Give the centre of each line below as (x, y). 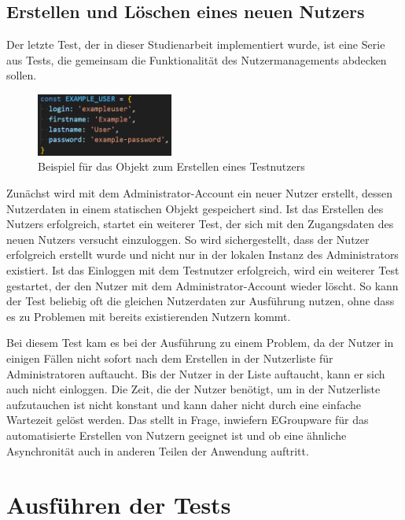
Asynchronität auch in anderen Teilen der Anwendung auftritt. (158, 450)
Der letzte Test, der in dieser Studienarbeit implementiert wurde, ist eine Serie (196, 44)
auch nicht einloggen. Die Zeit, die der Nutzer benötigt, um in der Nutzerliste (193, 389)
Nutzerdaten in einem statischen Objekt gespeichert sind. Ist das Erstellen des (195, 208)
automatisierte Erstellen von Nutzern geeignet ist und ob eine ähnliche (177, 435)
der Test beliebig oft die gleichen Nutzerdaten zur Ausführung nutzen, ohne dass (201, 301)
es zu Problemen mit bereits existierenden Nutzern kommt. (149, 316)
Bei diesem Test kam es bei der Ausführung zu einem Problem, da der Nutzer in (200, 343)
